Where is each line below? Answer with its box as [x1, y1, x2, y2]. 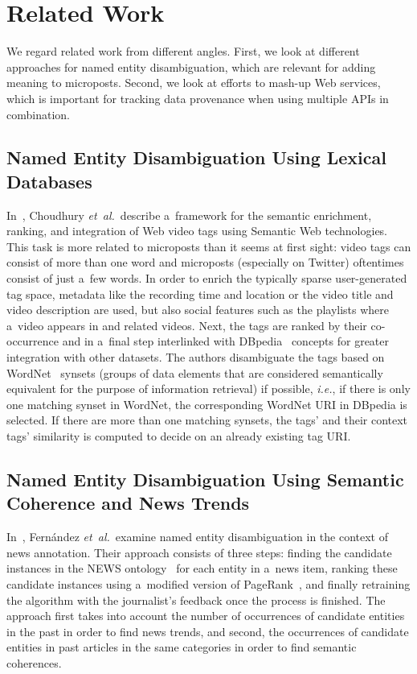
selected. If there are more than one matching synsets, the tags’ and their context [6, 411, 408, 428]
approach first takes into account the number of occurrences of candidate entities [6, 607, 405, 624]
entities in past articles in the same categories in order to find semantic [6, 639, 357, 655]
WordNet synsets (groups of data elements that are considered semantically [6, 364, 383, 381]
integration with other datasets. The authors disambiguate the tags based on [6, 349, 385, 366]
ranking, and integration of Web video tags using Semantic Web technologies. [6, 222, 388, 239]
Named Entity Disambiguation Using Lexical [6, 145, 386, 170]
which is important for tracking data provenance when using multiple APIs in [6, 89, 389, 106]
